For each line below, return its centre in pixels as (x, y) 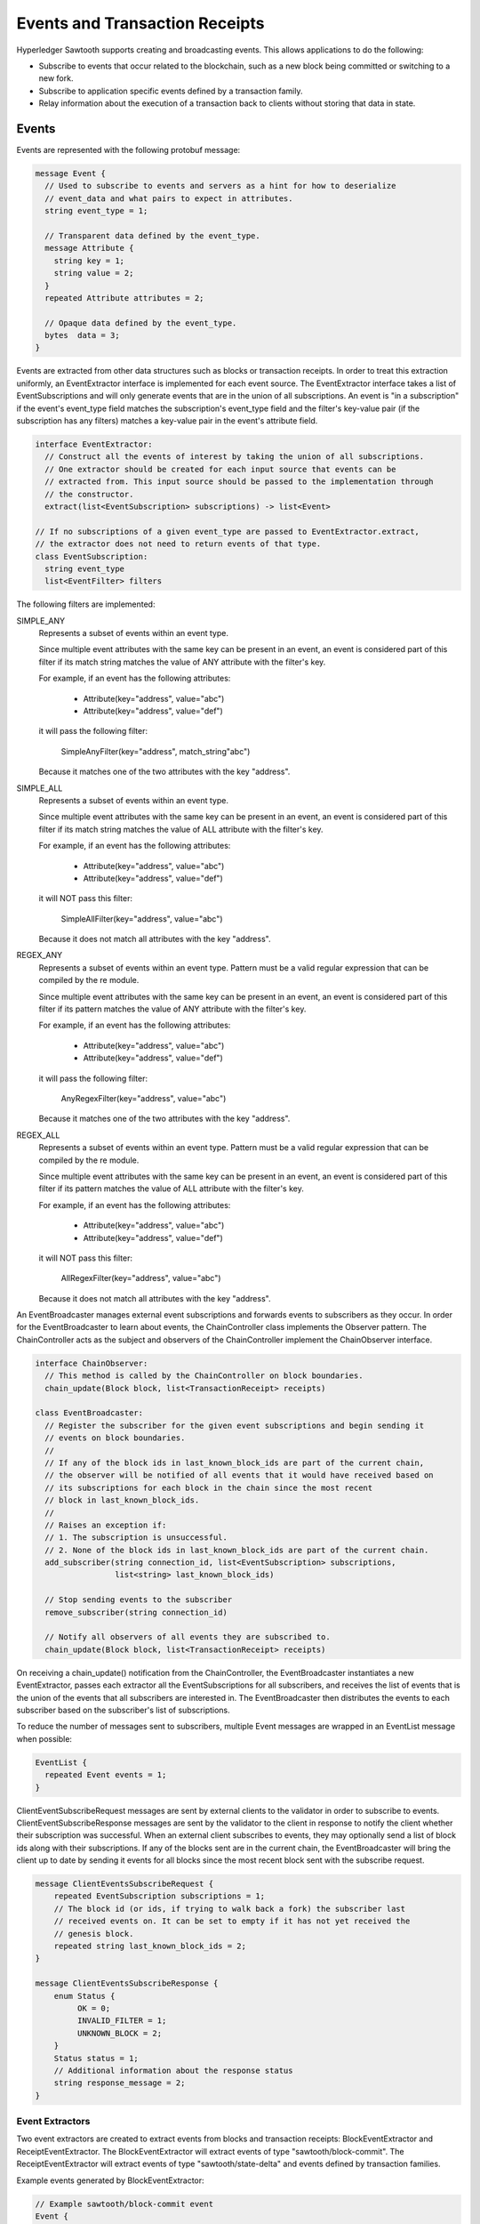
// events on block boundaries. (115, 1438)
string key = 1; (89, 261)
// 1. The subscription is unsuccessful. (136, 1538)
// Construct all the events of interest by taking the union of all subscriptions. (235, 457)
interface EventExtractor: (94, 444)
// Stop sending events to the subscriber (139, 1600)
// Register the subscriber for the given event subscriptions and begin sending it (235, 1425)
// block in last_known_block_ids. (122, 1500)
